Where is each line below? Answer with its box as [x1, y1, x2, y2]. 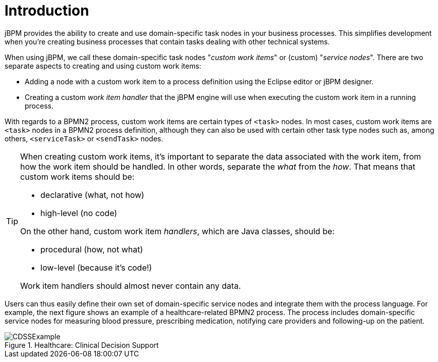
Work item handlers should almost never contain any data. [20, 280, 241, 291]
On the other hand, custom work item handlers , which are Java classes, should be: [20, 226, 335, 236]
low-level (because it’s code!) [40, 262, 152, 273]
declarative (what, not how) [40, 189, 144, 200]
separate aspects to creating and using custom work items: [5, 61, 201, 70]
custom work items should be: [20, 171, 135, 182]
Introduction [5, 2, 89, 19]
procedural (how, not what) [40, 244, 143, 254]
